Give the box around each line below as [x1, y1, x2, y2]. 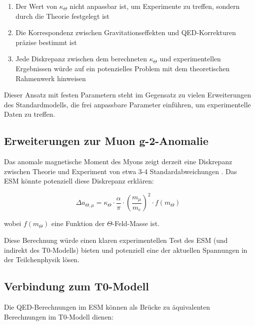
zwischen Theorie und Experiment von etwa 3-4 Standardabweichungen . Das [4, 166, 237, 176]
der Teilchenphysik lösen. [4, 254, 80, 265]
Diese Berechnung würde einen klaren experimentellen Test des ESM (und [4, 235, 228, 245]
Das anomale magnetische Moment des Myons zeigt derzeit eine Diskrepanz [4, 156, 232, 167]
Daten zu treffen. [4, 109, 55, 119]
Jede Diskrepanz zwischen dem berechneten [15, 53, 147, 64]
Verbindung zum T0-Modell [4, 279, 149, 294]
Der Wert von [15, 1, 57, 11]
